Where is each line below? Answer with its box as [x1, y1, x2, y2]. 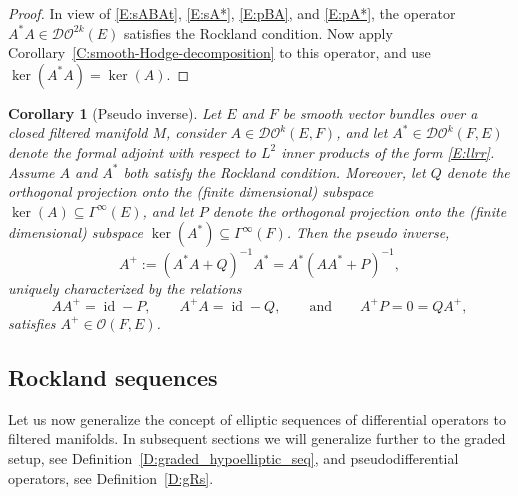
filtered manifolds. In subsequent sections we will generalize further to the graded [8, 428, 506, 449]
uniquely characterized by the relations [8, 277, 242, 298]
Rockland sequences [8, 361, 218, 392]
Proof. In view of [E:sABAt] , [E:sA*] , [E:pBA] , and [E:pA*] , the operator [8, 3, 456, 23]
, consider [166, 122, 226, 143]
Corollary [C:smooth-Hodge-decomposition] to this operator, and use [8, 42, 431, 63]
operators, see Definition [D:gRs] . [8, 467, 214, 488]
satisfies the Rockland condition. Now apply [124, 22, 393, 43]
